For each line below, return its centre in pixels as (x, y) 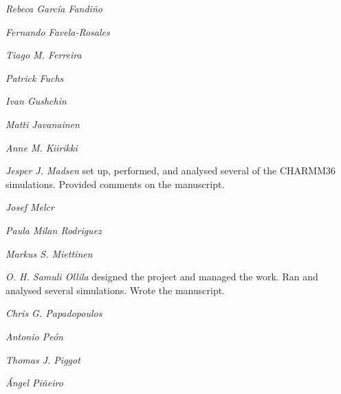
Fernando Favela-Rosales (58, 31)
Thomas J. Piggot (43, 359)
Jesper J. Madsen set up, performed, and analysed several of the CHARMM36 (170, 170)
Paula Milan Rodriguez (54, 230)
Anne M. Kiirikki (42, 147)
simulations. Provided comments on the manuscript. (115, 184)
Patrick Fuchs (35, 77)
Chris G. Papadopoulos (54, 313)
